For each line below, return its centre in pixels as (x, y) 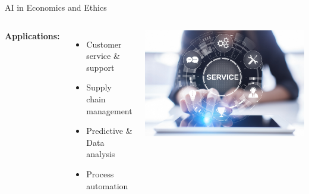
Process (100, 173)
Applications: (32, 35)
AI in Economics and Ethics (56, 7)
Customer (104, 44)
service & (103, 56)
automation (107, 185)
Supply (99, 87)
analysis (101, 154)
